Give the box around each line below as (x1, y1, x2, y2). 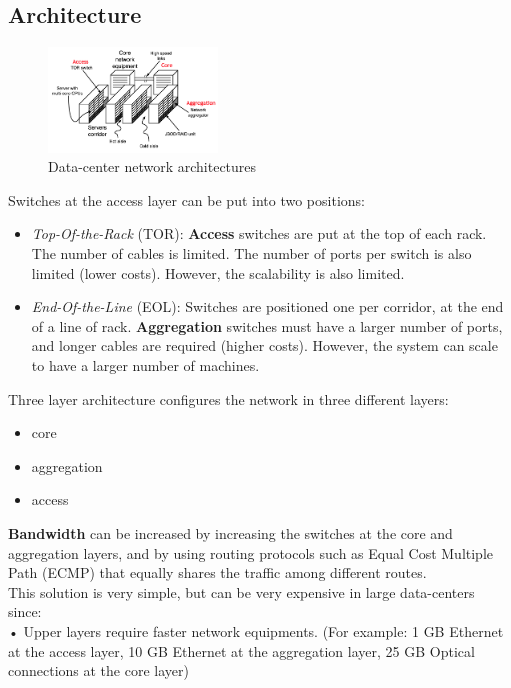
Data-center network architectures (48, 156, 257, 177)
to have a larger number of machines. (31, 354, 260, 375)
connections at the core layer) (8, 660, 189, 681)
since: (8, 601, 42, 622)
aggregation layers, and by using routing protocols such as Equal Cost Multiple (8, 542, 494, 563)
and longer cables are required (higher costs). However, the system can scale (31, 335, 498, 356)
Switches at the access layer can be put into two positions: (8, 189, 365, 210)
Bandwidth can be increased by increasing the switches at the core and (8, 522, 453, 543)
